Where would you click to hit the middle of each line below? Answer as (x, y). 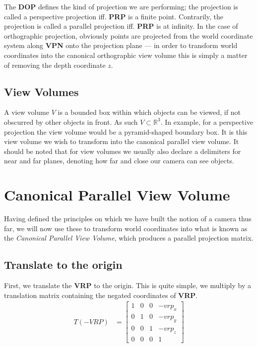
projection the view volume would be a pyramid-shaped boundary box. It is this (126, 131)
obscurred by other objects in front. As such (71, 122)
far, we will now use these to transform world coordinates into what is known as (126, 228)
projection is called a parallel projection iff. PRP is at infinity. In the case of (121, 26)
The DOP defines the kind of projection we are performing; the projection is (121, 6)
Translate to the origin (63, 265)
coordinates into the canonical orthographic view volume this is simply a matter (126, 55)
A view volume (27, 112)
